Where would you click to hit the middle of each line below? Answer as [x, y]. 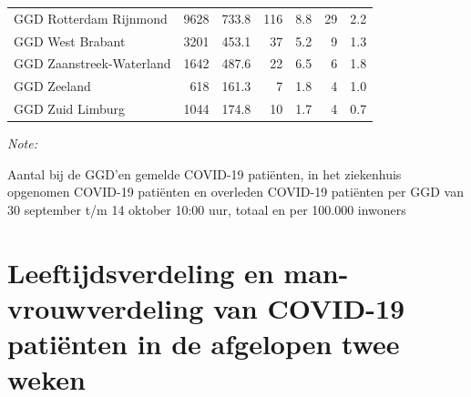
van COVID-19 [309, 307]
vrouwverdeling [106, 307]
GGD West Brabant [70, 41]
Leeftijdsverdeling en [141, 272]
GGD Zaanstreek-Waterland [92, 63]
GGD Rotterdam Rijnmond [91, 18]
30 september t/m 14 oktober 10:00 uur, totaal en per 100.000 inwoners [207, 209]
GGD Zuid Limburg [69, 109]
